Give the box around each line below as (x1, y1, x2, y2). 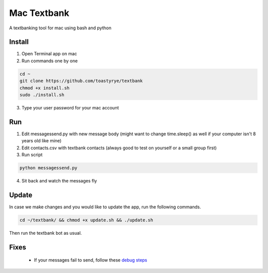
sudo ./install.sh (19, 92, 65, 97)
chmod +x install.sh (19, 85, 69, 91)
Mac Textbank (9, 7, 69, 18)
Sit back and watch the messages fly (21, 178, 97, 184)
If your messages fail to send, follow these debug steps (34, 257, 147, 263)
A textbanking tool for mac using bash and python (9, 25, 112, 31)
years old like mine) (21, 138, 62, 144)
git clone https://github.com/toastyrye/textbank (19, 78, 143, 84)
